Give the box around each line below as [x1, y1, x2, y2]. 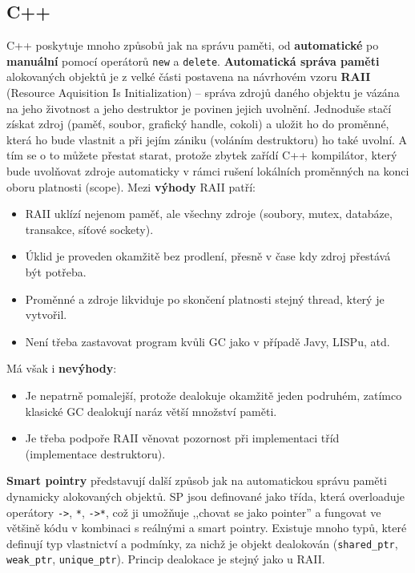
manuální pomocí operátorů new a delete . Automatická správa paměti [6, 52, 380, 69]
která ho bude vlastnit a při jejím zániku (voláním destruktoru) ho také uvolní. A [6, 131, 408, 147]
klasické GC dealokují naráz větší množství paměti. [25, 402, 277, 419]
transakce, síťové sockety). [25, 220, 154, 237]
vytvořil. [25, 306, 67, 323]
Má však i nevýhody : [6, 360, 117, 377]
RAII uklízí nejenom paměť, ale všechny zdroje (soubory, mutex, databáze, [25, 205, 393, 222]
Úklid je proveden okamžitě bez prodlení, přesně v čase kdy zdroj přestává [25, 248, 391, 264]
